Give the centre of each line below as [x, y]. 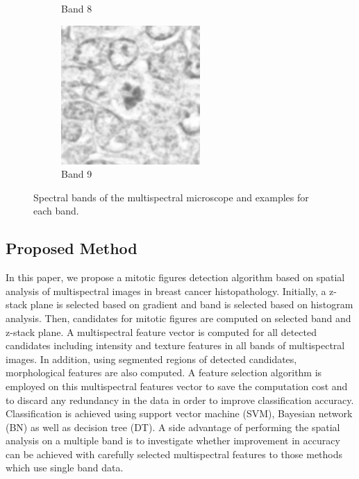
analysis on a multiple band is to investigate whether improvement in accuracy [173, 440]
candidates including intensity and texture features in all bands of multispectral [175, 345]
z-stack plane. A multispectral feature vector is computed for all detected [161, 331]
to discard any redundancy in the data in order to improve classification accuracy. [180, 400]
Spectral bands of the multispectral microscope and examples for [171, 197]
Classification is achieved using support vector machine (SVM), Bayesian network [179, 413]
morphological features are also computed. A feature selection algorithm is [164, 372]
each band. [56, 211]
